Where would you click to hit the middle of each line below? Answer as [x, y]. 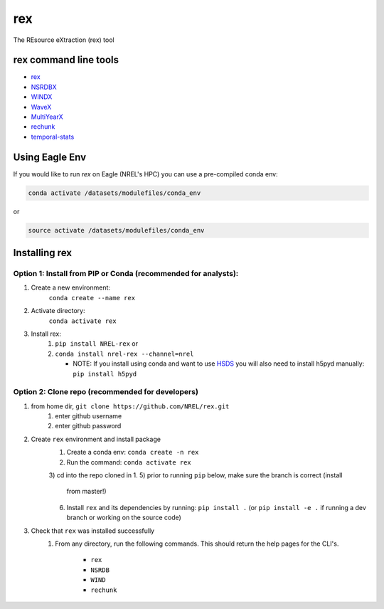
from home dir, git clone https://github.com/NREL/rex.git [130, 406]
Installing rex [43, 253]
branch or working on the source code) [124, 518]
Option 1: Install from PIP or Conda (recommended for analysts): [126, 274]
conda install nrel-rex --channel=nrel [124, 354]
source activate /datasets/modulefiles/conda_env [116, 230]
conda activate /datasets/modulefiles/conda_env [114, 193]
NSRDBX [44, 87]
